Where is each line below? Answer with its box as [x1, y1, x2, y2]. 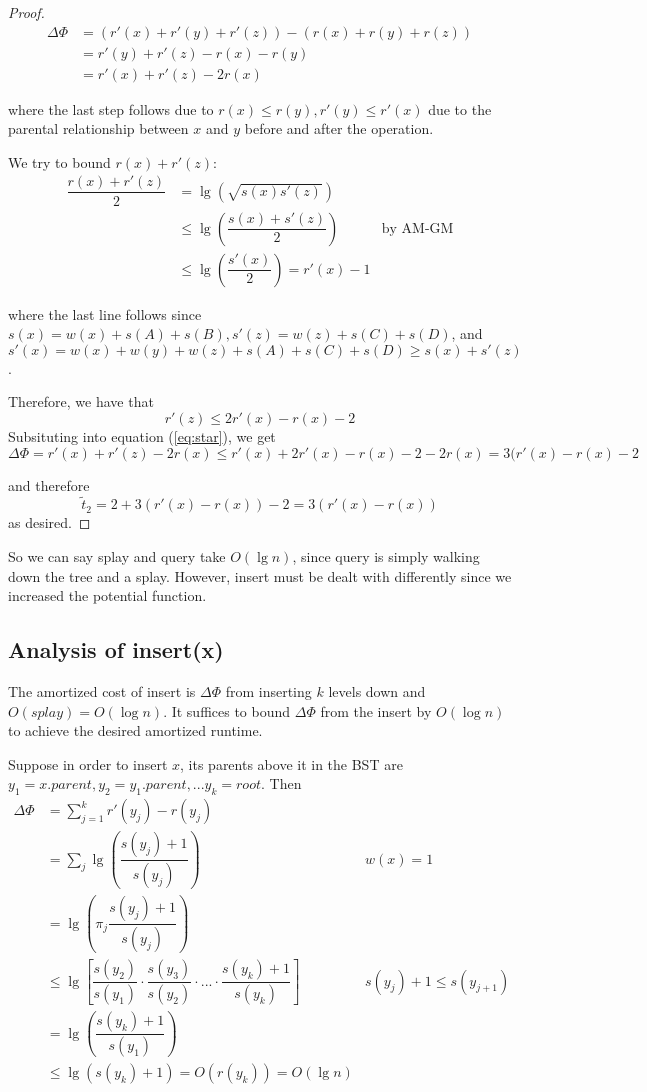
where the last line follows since [8, 303, 202, 324]
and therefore [8, 474, 90, 495]
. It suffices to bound [163, 700, 291, 721]
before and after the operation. [244, 118, 434, 139]
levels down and [328, 680, 426, 701]
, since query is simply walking [292, 546, 480, 566]
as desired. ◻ [8, 512, 91, 533]
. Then [260, 773, 302, 794]
